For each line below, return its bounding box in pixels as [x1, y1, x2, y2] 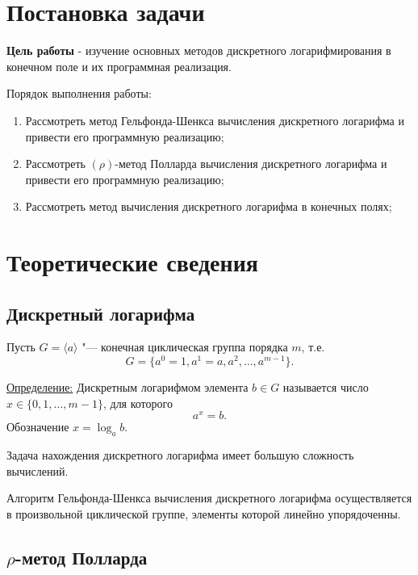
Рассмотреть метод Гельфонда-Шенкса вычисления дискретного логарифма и [25, 111, 404, 128]
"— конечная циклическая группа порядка [82, 338, 288, 355]
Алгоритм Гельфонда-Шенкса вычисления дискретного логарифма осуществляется [6, 489, 412, 506]
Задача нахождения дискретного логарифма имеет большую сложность [6, 447, 354, 464]
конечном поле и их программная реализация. [6, 57, 232, 74]
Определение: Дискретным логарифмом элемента [6, 379, 249, 396]
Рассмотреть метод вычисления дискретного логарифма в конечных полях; [25, 198, 392, 215]
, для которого [102, 394, 173, 411]
